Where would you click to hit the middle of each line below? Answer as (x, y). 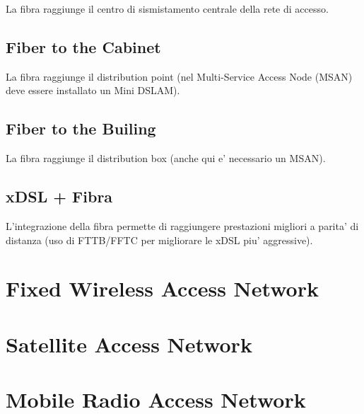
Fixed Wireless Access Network (162, 288)
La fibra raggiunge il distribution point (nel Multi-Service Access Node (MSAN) (179, 76)
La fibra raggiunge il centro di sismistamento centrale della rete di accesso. (167, 8)
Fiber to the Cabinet (83, 46)
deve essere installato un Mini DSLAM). (93, 90)
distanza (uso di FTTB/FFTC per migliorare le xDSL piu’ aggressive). (159, 240)
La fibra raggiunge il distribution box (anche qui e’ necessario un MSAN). (166, 158)
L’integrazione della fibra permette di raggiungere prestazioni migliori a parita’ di (182, 225)
